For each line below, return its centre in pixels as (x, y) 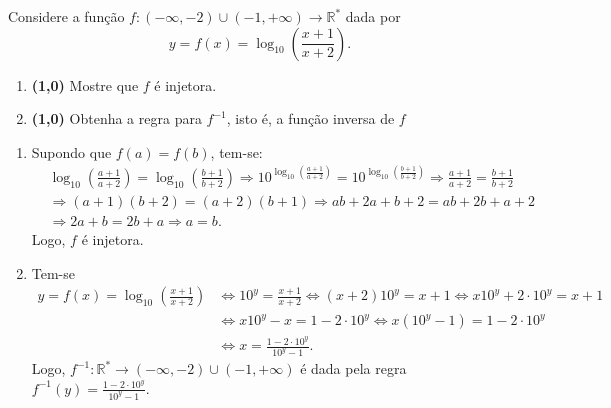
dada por (373, 16)
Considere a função (66, 16)
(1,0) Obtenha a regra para (116, 118)
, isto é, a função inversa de (310, 118)
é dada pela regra (353, 368)
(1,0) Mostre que (85, 84)
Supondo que (71, 151)
